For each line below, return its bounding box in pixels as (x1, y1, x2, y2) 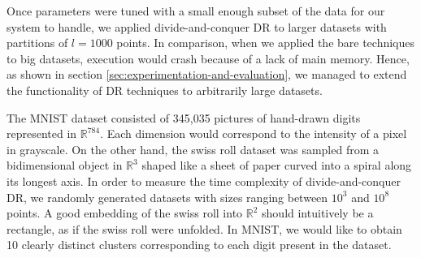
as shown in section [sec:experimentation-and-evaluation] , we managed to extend (7, 66, 407, 83)
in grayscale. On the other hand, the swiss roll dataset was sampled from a (7, 140, 379, 157)
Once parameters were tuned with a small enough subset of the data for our (7, 2, 385, 19)
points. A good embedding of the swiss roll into (7, 204, 243, 221)
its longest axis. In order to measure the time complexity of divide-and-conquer (7, 172, 401, 189)
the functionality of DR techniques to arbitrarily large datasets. (7, 81, 323, 98)
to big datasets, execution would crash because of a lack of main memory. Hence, (7, 49, 410, 67)
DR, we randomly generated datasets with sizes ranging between (7, 188, 328, 205)
